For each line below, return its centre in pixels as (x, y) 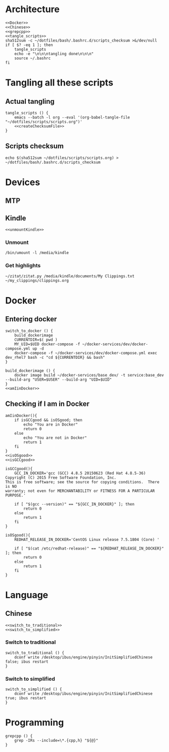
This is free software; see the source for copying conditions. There (82, 482)
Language (27, 595)
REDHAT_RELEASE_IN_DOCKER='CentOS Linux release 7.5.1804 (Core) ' (87, 539)
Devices (23, 182)
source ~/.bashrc (33, 58)
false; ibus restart (27, 661)
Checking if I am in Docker (47, 404)
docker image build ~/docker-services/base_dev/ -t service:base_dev (89, 375)
